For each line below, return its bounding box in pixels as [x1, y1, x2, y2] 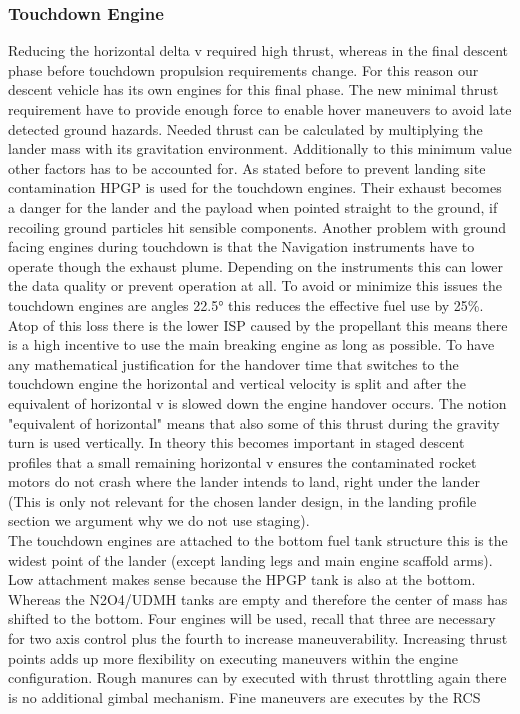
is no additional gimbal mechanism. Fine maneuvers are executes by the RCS [8, 686, 481, 707]
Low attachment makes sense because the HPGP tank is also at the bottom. [8, 569, 476, 590]
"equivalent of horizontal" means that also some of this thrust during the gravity [8, 412, 500, 433]
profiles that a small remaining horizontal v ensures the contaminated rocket [8, 451, 477, 472]
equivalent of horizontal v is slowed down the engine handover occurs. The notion [8, 392, 507, 413]
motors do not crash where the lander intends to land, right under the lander [8, 471, 480, 492]
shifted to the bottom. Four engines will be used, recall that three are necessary [8, 608, 496, 629]
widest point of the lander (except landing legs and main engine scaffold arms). [8, 549, 493, 570]
